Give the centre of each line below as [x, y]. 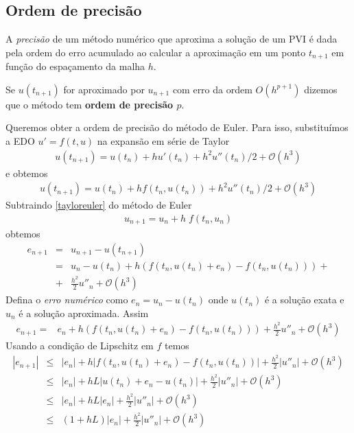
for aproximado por [104, 89]
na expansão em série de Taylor [163, 141]
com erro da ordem [212, 89]
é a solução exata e [304, 300]
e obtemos [27, 173]
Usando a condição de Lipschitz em [80, 346]
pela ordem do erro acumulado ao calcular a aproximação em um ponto [156, 52]
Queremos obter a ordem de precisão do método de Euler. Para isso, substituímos [177, 127]
